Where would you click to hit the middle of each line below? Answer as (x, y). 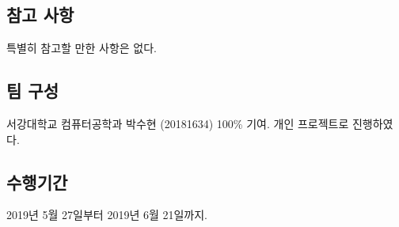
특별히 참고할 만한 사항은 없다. (82, 48)
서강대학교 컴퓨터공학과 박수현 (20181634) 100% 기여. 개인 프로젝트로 (178, 123)
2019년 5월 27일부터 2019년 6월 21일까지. (107, 215)
